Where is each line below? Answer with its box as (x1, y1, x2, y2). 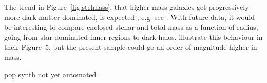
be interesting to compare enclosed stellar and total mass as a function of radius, (4, 22, 258, 32)
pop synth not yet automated (4, 69, 97, 79)
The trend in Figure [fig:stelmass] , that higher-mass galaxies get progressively (4, 2, 249, 12)
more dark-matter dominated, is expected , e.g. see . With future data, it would (4, 11, 255, 22)
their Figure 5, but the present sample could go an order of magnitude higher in (4, 42, 257, 52)
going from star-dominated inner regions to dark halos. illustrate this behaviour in (4, 31, 263, 42)
